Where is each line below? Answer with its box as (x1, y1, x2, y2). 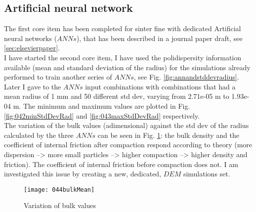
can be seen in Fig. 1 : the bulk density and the (97, 129, 239, 140)
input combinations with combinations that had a (85, 81, 236, 91)
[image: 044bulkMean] (24, 186, 95, 193)
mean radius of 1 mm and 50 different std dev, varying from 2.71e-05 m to (4, 91, 229, 101)
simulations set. (183, 169, 230, 179)
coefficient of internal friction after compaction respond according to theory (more (4, 139, 253, 150)
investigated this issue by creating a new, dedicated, (4, 169, 162, 179)
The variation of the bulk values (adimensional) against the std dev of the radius (4, 120, 249, 130)
